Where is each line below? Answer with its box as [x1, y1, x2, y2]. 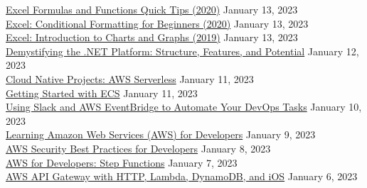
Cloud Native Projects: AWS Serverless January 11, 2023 [6, 71, 254, 86]
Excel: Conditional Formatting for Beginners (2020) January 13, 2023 [6, 16, 309, 31]
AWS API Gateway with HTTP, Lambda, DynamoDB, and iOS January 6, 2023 [6, 169, 358, 184]
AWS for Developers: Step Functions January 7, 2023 [6, 155, 238, 170]
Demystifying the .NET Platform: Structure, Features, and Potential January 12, [6, 43, 359, 58]
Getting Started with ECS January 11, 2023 [6, 85, 198, 100]
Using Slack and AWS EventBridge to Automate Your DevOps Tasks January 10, [6, 99, 362, 114]
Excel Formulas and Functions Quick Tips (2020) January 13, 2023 [6, 2, 298, 16]
